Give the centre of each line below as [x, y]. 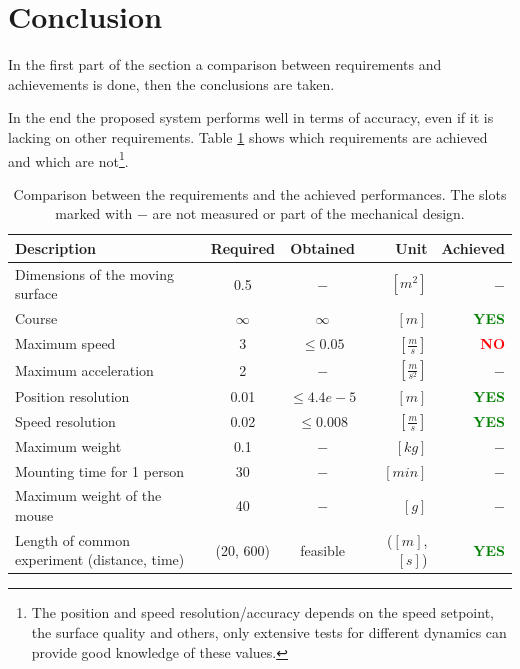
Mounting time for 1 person [99, 470]
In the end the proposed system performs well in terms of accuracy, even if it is [251, 117]
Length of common [72, 539]
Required [242, 247]
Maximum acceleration [84, 369]
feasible [323, 549]
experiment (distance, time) [100, 559]
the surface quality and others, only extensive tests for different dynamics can [269, 632]
